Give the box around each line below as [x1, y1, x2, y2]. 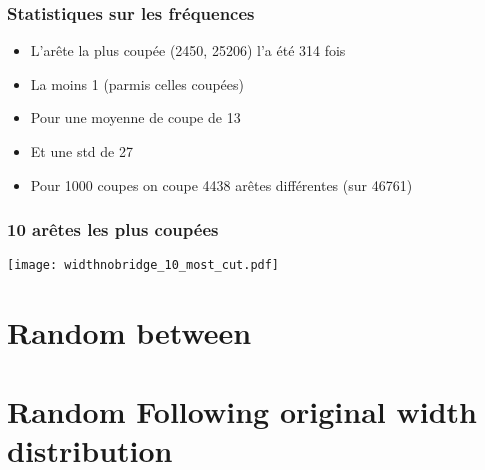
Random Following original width [7, 390, 477, 431]
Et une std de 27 [30, 141, 133, 161]
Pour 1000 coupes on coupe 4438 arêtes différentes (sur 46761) [30, 174, 413, 195]
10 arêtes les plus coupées [7, 217, 219, 242]
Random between [7, 312, 252, 353]
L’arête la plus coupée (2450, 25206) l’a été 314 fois [30, 40, 346, 61]
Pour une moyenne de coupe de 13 [30, 107, 241, 128]
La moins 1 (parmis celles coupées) [30, 73, 245, 94]
